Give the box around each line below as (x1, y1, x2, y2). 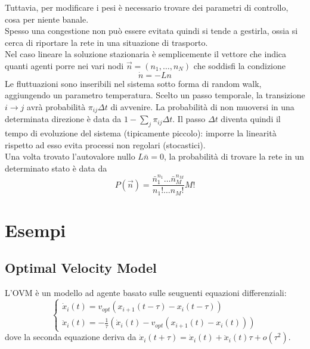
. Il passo (172, 113, 206, 125)
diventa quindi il (221, 113, 281, 125)
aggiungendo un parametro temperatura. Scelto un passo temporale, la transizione (5, 89, 305, 101)
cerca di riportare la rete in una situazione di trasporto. (5, 36, 208, 48)
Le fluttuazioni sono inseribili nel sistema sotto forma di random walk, (5, 77, 262, 89)
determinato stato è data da (5, 162, 107, 174)
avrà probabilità (27, 100, 86, 113)
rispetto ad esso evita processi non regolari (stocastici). (5, 138, 206, 151)
